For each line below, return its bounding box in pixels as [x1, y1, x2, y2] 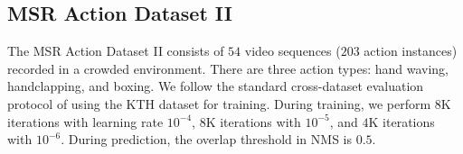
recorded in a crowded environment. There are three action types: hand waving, [7, 59, 449, 77]
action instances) [364, 41, 458, 60]
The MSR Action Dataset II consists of [7, 41, 224, 60]
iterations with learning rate [7, 112, 164, 131]
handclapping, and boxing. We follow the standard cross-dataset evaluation [7, 77, 424, 95]
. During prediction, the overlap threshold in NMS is [61, 130, 352, 149]
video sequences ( [244, 41, 341, 60]
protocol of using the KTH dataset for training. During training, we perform [7, 94, 431, 113]
